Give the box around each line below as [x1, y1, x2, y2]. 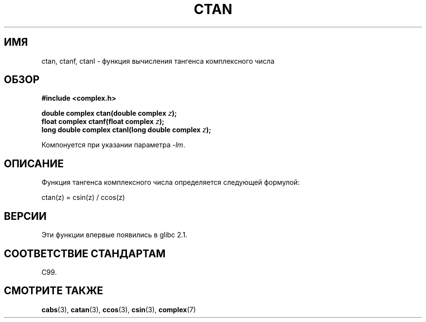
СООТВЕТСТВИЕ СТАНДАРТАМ [4, 247, 166, 260]
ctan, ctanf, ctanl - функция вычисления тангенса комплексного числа [41, 56, 275, 65]
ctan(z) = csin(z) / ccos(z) [41, 193, 125, 202]
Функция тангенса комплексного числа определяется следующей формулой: [41, 178, 300, 187]
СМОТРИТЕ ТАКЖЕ [4, 285, 104, 297]
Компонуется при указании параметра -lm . [41, 141, 185, 149]
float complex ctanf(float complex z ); [41, 117, 164, 126]
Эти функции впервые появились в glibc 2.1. [41, 231, 188, 239]
